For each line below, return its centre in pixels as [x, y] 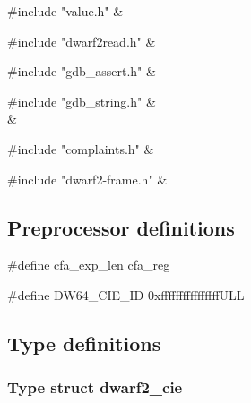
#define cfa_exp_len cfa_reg [89, 265]
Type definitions [84, 343]
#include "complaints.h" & [81, 148]
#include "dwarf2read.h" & [82, 41]
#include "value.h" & [65, 11]
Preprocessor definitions [121, 227]
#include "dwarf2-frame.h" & [87, 179]
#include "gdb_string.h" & [82, 101]
